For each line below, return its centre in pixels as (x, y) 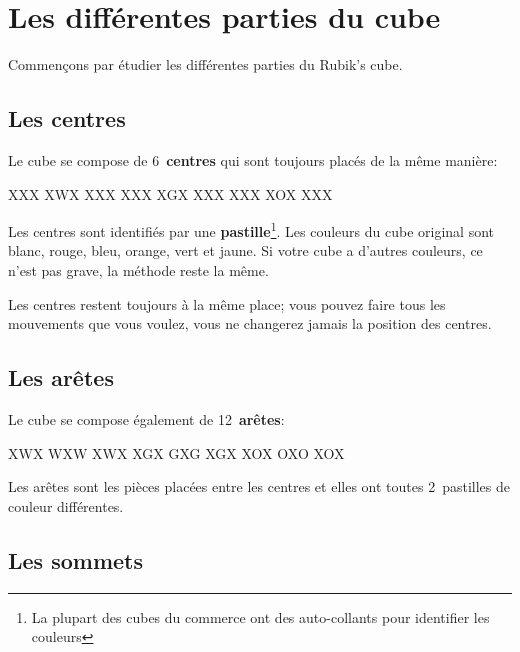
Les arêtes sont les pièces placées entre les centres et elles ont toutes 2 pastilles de (259, 486)
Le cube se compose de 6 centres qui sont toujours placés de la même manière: (253, 159)
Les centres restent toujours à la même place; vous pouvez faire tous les (227, 303)
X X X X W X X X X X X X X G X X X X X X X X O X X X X (170, 193)
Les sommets (76, 559)
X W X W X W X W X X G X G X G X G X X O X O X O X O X (176, 452)
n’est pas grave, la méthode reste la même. (138, 269)
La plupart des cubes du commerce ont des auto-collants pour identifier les (260, 616)
